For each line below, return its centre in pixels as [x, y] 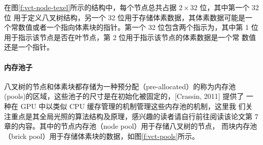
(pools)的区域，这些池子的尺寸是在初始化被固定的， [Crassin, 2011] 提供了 [124, 96]
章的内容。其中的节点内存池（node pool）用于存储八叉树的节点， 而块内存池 [130, 126]
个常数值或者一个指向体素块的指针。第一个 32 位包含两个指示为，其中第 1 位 [131, 27]
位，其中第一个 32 [229, 7]
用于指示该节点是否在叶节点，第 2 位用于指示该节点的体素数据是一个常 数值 [130, 37]
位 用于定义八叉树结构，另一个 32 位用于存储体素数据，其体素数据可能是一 [128, 17]
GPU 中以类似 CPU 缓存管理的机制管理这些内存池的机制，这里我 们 [133, 106]
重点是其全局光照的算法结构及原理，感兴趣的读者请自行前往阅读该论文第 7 [135, 116]
